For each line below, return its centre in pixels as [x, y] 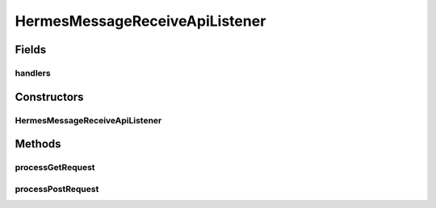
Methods [38, 144]
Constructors [49, 97]
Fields [31, 50]
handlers [33, 73]
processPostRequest [57, 189]
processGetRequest [55, 168]
